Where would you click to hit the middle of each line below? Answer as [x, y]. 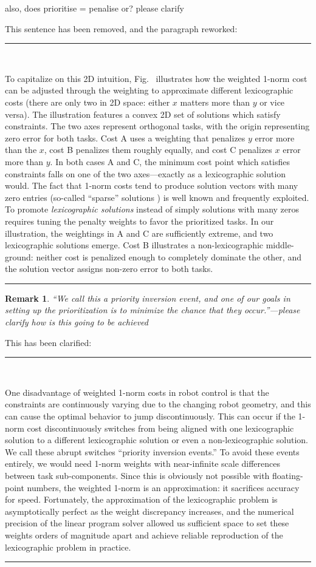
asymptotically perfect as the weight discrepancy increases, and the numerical [149, 511]
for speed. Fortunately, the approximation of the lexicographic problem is [141, 499]
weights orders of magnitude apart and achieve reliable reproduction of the [144, 535]
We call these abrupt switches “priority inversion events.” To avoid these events [152, 451]
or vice [272, 102]
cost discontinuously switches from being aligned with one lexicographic [160, 428]
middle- [280, 245]
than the [21, 150]
